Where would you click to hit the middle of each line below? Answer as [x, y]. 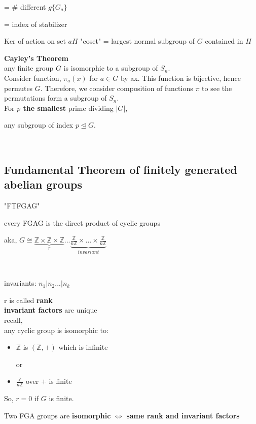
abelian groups [43, 184]
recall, [13, 320]
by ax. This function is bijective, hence [180, 78]
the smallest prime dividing [68, 108]
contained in [224, 41]
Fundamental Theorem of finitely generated [121, 169]
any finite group [29, 68]
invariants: [20, 283]
